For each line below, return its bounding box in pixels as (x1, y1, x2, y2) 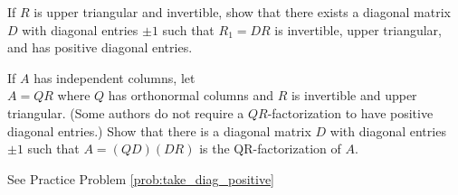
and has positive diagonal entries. (7, 38, 193, 57)
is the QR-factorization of (199, 139, 341, 158)
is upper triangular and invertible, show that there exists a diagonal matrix (33, 3, 451, 21)
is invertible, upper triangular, (274, 20, 442, 39)
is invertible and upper (291, 86, 417, 105)
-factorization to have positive (267, 103, 434, 122)
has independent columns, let (33, 68, 196, 87)
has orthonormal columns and (108, 86, 274, 105)
